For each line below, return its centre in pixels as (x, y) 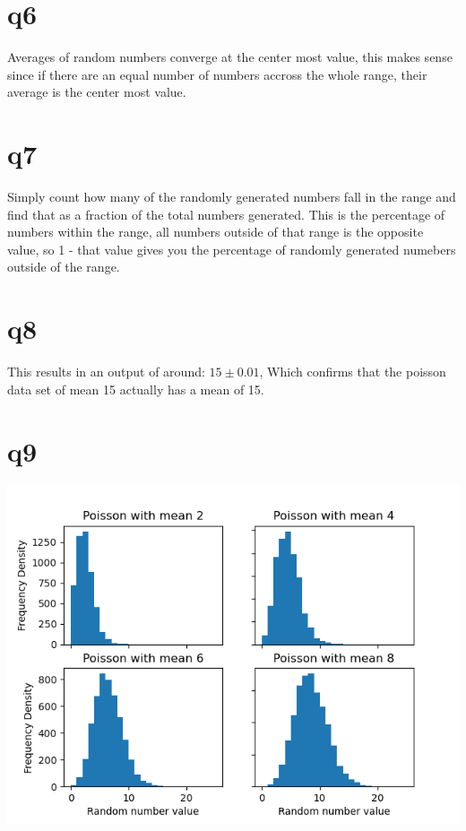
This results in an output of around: (106, 372)
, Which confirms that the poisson (353, 372)
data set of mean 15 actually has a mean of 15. (136, 389)
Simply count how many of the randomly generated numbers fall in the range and (232, 197)
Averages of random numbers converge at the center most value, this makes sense (230, 57)
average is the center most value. (97, 92)
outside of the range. (64, 267)
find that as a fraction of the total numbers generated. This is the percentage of (226, 214)
